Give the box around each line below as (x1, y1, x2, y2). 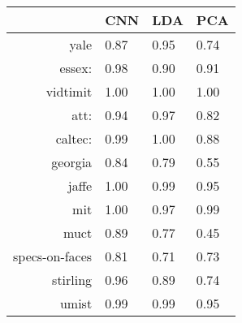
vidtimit (45, 82, 93, 101)
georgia (51, 153, 93, 171)
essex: (59, 58, 93, 77)
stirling (52, 270, 93, 289)
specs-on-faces (13, 247, 93, 265)
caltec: (55, 129, 93, 148)
